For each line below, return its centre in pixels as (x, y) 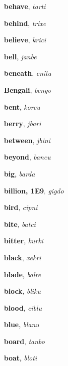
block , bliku (22, 291)
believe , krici (25, 40)
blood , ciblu (23, 307)
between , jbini (27, 140)
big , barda (20, 173)
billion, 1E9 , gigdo (34, 190)
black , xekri (23, 257)
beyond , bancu (28, 157)
